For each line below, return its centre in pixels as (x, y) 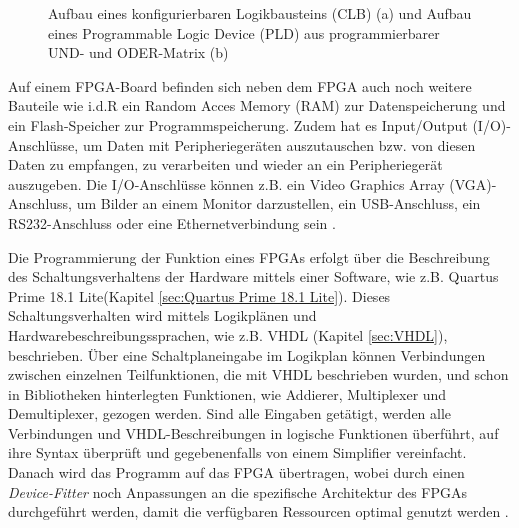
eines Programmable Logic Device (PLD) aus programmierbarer (244, 32)
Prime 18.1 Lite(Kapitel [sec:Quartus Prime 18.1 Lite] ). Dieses (199, 295)
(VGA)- (473, 183)
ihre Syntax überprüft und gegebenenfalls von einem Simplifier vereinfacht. (237, 452)
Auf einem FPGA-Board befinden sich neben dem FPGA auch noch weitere (240, 85)
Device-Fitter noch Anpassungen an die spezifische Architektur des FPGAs (238, 491)
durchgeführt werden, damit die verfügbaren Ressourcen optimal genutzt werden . (258, 511)
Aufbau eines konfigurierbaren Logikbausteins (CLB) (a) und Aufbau (260, 13)
